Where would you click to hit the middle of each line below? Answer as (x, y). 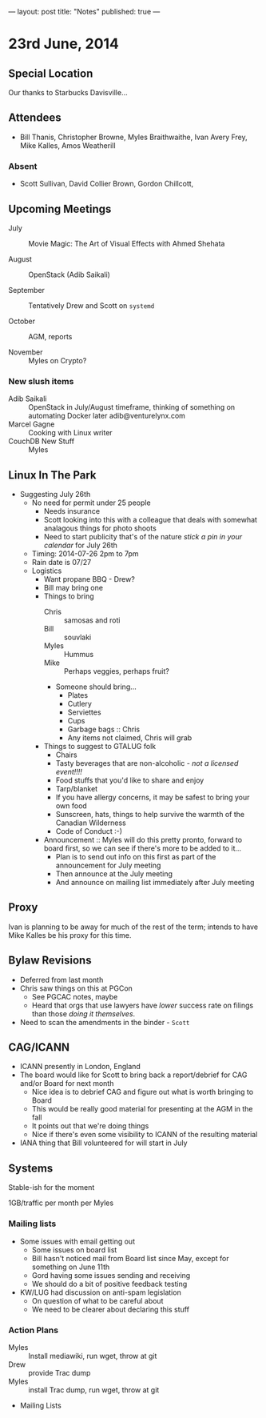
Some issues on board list (74, 1250)
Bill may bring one (73, 588)
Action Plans (33, 1330)
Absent (23, 166)
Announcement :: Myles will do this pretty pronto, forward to (143, 840)
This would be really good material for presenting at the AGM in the (142, 1109)
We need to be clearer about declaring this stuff (111, 1309)
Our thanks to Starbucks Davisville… (68, 92)
